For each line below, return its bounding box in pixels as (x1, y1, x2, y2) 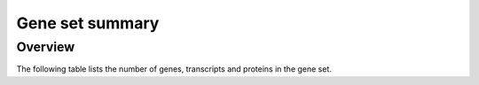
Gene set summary (16, 13, 160, 33)
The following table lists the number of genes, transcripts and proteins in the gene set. (16, 64, 333, 74)
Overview (16, 39, 75, 55)
